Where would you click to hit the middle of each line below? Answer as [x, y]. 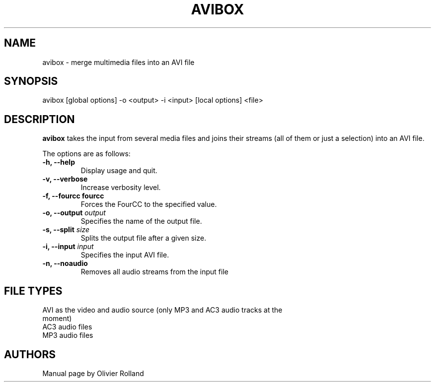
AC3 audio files [67, 327]
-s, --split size [66, 230]
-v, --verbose [65, 179]
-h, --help [59, 162]
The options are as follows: [86, 154]
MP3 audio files [68, 335]
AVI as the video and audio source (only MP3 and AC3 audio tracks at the [162, 310]
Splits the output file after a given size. [144, 238]
